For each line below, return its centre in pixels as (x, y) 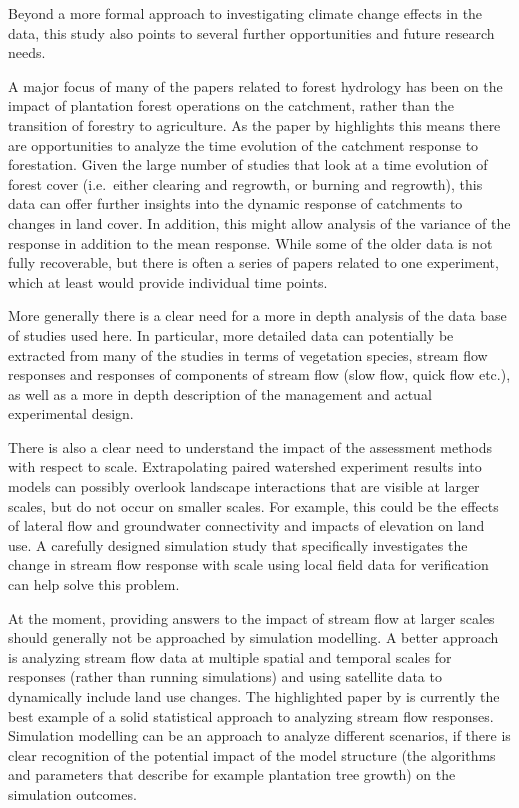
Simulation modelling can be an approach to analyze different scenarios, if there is (259, 735)
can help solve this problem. (94, 584)
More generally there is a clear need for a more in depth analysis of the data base (257, 315)
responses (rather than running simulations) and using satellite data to (225, 676)
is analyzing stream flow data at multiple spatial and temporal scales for (230, 656)
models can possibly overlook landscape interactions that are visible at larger (244, 486)
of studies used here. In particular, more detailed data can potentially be (231, 334)
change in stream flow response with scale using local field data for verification (248, 564)
